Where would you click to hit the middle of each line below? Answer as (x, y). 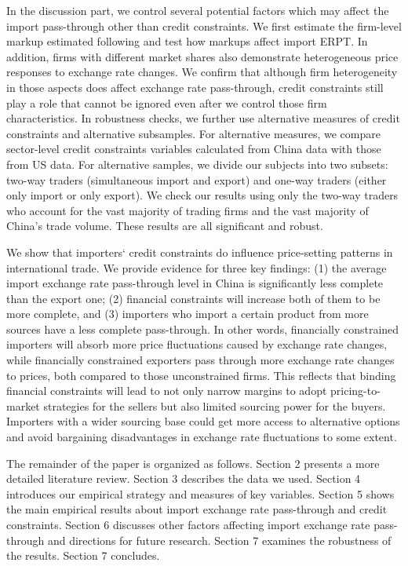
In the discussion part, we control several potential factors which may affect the (198, 10)
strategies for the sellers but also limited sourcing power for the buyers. (215, 405)
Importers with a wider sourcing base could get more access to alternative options (203, 421)
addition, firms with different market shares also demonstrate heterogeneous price (202, 56)
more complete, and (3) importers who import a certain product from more (188, 314)
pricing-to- (355, 391)
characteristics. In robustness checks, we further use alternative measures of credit (203, 118)
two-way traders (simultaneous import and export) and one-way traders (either (197, 179)
